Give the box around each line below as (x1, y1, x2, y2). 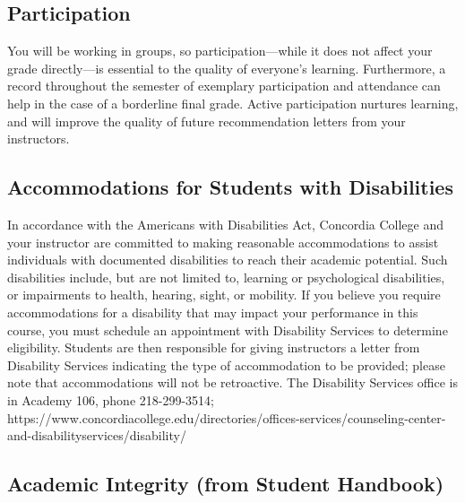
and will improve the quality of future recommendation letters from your (7, 111, 406, 130)
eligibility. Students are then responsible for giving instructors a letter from (7, 338, 420, 357)
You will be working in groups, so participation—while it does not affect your (7, 41, 433, 60)
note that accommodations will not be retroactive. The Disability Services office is (7, 373, 459, 392)
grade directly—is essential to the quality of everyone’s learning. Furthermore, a (7, 58, 446, 77)
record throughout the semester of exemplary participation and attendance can (7, 76, 441, 95)
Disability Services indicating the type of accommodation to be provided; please (7, 355, 445, 374)
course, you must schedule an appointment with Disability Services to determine (7, 320, 448, 339)
